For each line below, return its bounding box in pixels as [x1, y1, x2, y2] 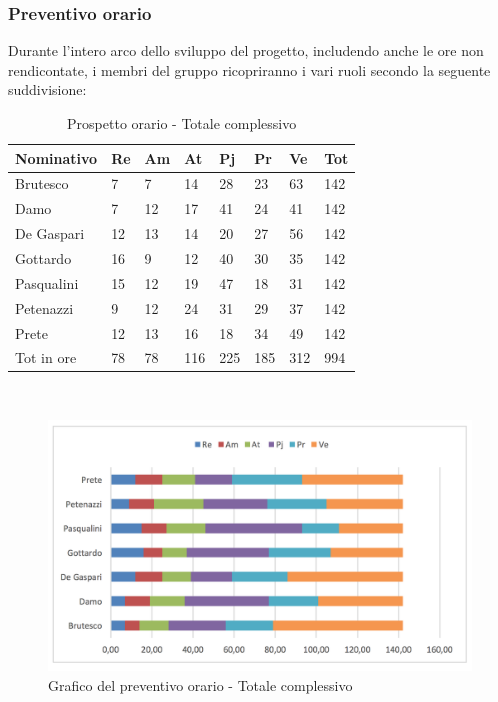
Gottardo [15, 247, 72, 268]
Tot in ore [15, 347, 77, 368]
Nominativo [15, 147, 98, 168]
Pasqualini [15, 272, 79, 293]
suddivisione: [8, 79, 87, 100]
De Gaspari [15, 223, 85, 244]
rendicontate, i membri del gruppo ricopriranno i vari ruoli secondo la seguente [8, 59, 491, 80]
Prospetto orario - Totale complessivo [67, 113, 297, 133]
